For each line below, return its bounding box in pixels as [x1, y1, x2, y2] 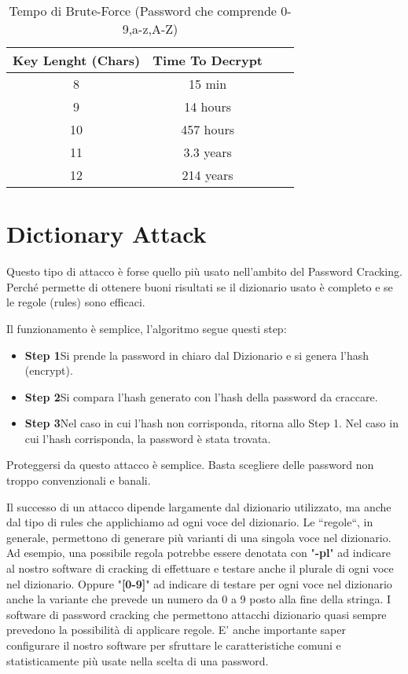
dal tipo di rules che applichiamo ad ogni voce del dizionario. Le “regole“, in [6, 514, 373, 530]
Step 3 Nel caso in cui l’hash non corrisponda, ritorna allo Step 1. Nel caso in [24, 415, 399, 431]
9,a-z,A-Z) [122, 20, 178, 38]
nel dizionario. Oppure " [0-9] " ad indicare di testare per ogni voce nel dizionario [6, 575, 392, 592]
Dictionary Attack [6, 218, 207, 250]
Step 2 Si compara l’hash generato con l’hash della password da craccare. [24, 388, 378, 405]
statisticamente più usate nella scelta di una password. [6, 652, 269, 669]
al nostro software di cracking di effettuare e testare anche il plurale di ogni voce [6, 560, 394, 577]
